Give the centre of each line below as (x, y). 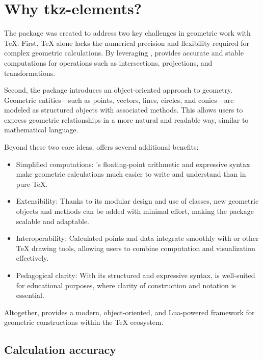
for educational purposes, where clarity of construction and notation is (126, 285)
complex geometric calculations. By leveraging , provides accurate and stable (124, 53)
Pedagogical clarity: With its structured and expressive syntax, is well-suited (136, 275)
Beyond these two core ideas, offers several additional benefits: (101, 147)
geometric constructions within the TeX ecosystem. (84, 322)
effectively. (32, 258)
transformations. (30, 73)
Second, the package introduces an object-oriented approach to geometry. (119, 90)
